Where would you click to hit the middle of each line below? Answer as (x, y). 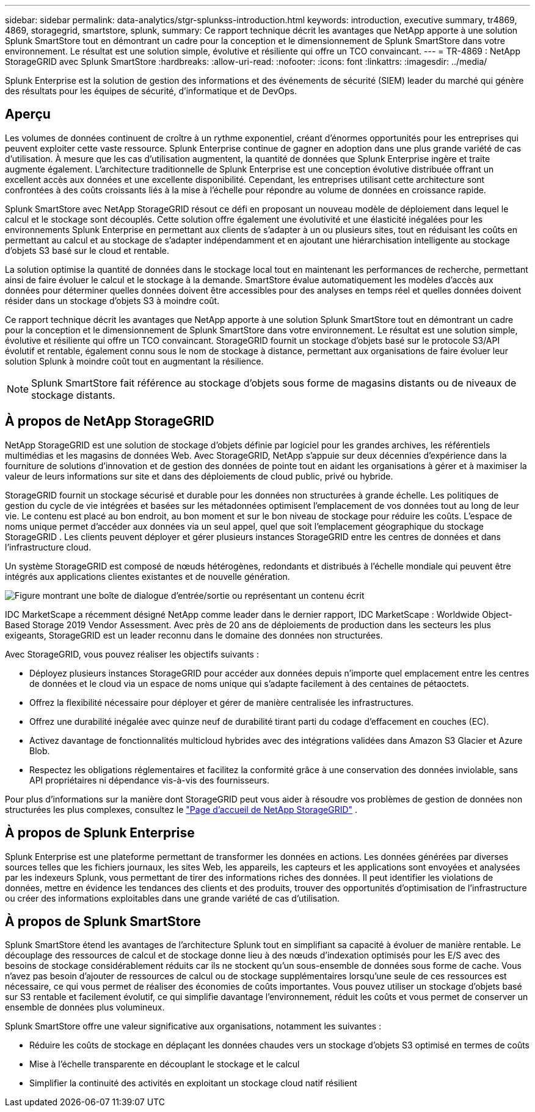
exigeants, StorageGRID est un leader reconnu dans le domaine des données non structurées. (194, 635)
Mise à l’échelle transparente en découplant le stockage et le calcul (165, 1064)
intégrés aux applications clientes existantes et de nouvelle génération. (147, 576)
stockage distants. (73, 395)
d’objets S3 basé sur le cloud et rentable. (87, 250)
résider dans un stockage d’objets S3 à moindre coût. (112, 300)
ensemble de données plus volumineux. (85, 1007)
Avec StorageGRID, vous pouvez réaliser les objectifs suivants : (132, 654)
